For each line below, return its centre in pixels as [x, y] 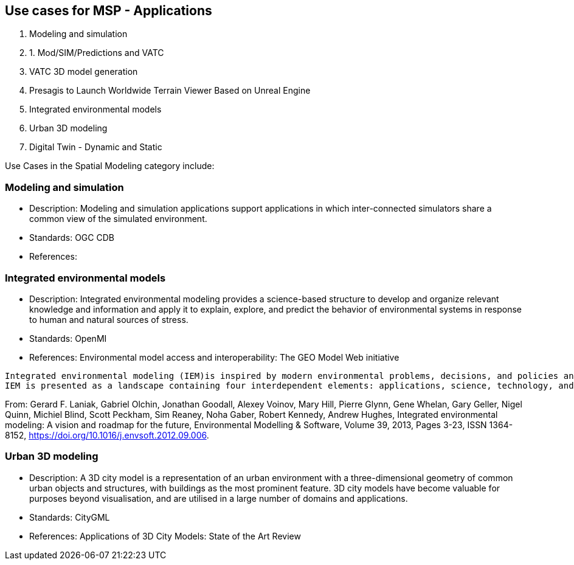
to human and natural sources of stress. [109, 319]
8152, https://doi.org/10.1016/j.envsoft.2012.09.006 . [107, 435]
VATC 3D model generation [84, 72]
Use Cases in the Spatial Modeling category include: [110, 166]
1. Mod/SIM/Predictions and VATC [97, 53]
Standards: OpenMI [68, 338]
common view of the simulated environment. [118, 219]
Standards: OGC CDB [72, 238]
